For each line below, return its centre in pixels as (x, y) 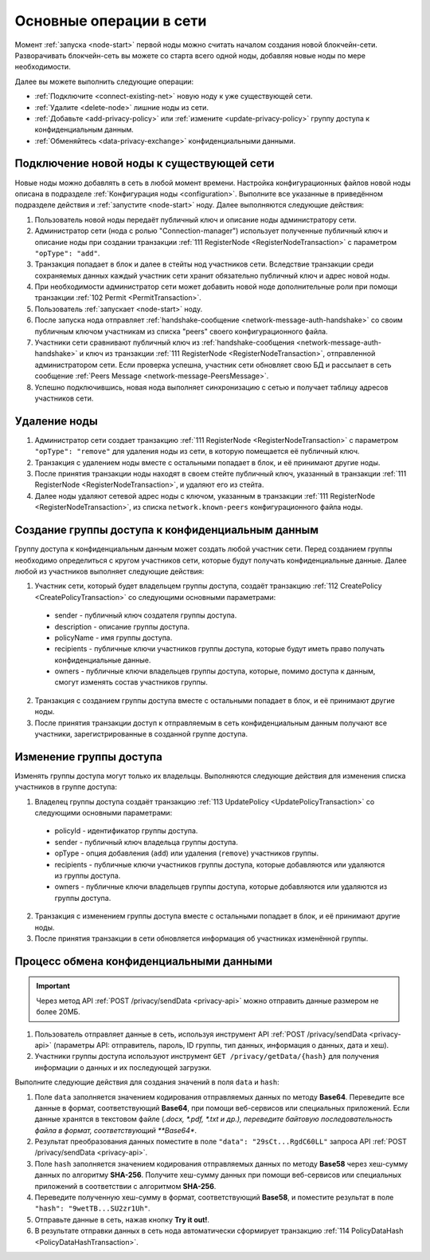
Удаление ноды (57, 421)
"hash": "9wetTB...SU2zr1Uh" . (92, 1208)
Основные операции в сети (111, 21)
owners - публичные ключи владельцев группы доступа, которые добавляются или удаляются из (221, 887)
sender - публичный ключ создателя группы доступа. (146, 615)
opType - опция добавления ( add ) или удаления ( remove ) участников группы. (186, 853)
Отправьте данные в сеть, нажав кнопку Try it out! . (122, 1219)
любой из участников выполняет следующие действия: (109, 571)
